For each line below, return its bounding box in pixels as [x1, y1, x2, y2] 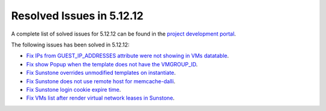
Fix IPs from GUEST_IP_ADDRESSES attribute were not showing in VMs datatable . [26, 52, 229, 60]
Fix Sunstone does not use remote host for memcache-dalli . [26, 77, 176, 84]
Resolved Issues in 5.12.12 [11, 9, 144, 22]
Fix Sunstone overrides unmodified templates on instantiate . [26, 69, 176, 77]
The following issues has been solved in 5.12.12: [11, 41, 130, 48]
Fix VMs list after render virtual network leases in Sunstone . [26, 94, 175, 102]
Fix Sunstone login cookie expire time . [26, 86, 121, 93]
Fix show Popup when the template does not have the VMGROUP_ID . [26, 60, 198, 68]
